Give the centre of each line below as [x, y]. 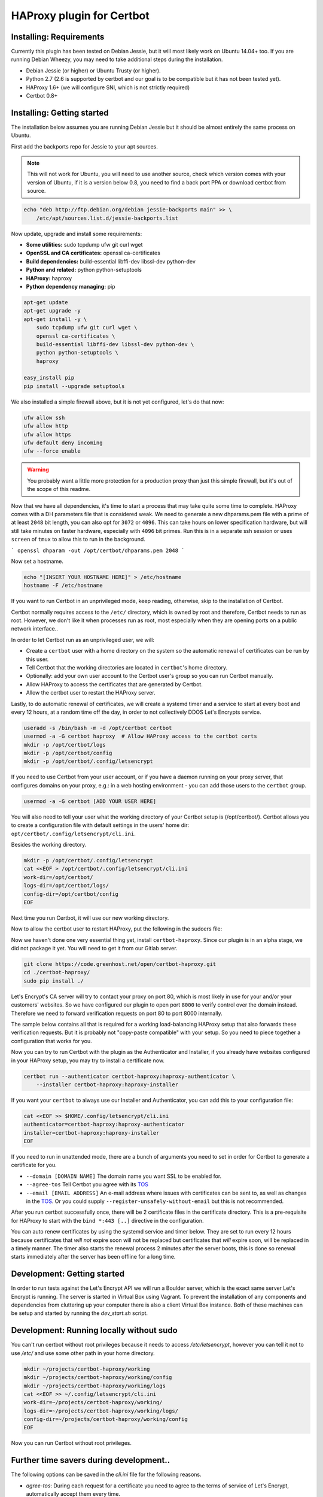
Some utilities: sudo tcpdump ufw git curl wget [84, 245]
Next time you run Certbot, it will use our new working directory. [90, 918]
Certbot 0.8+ [42, 96]
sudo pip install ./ [54, 981]
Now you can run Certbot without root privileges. [71, 1443]
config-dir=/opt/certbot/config [71, 894]
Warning [38, 469]
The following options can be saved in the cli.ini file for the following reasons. [106, 1475]
